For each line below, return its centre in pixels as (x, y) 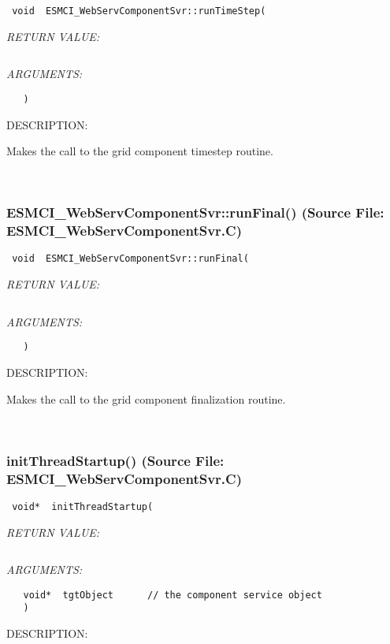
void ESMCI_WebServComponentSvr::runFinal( (130, 259)
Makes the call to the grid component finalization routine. (146, 398)
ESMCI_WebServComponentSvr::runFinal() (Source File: (195, 212)
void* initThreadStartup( (83, 506)
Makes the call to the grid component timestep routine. (140, 151)
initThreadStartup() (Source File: (115, 460)
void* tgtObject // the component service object (173, 595)
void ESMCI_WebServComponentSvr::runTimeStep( (139, 11)
